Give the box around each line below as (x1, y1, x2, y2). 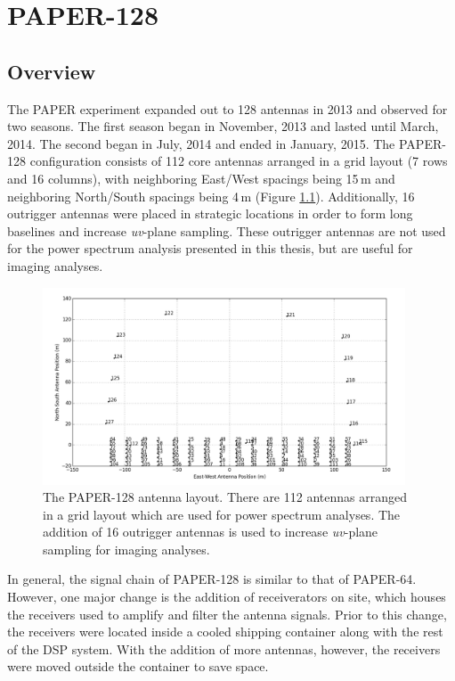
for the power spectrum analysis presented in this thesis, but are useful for (7, 239, 413, 258)
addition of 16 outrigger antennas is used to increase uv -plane (43, 522, 378, 541)
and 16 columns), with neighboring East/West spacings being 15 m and (7, 168, 395, 187)
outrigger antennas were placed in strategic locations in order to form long (7, 204, 413, 223)
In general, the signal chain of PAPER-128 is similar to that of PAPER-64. (7, 570, 417, 588)
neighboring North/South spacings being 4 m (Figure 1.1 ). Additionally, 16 (7, 186, 415, 205)
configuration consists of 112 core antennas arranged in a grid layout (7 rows (29, 152, 448, 170)
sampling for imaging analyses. (43, 539, 210, 558)
